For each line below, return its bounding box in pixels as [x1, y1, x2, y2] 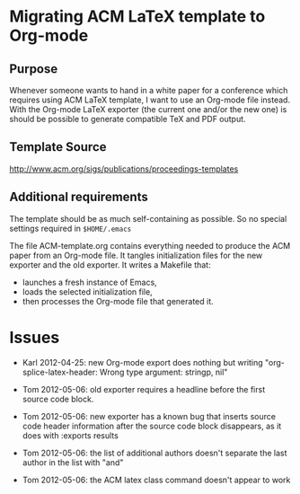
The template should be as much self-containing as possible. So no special [9, 213, 287, 224]
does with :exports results [22, 429, 119, 441]
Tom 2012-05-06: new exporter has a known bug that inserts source [22, 410, 277, 421]
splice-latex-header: [22, 366, 98, 377]
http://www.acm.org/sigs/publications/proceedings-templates [9, 163, 239, 174]
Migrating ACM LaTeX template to [9, 6, 266, 27]
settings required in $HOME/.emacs [9, 223, 132, 234]
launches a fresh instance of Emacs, [22, 277, 157, 287]
